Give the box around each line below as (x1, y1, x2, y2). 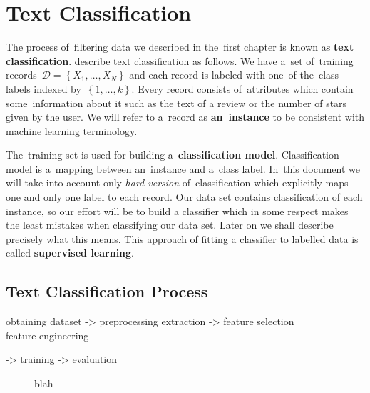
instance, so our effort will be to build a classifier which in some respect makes (6, 203, 349, 218)
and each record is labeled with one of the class (129, 67, 339, 82)
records (6, 67, 37, 82)
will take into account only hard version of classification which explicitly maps (6, 175, 349, 190)
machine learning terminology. (6, 123, 138, 138)
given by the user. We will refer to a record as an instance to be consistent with (6, 109, 365, 124)
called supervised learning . (6, 245, 135, 260)
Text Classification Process (6, 280, 208, 302)
